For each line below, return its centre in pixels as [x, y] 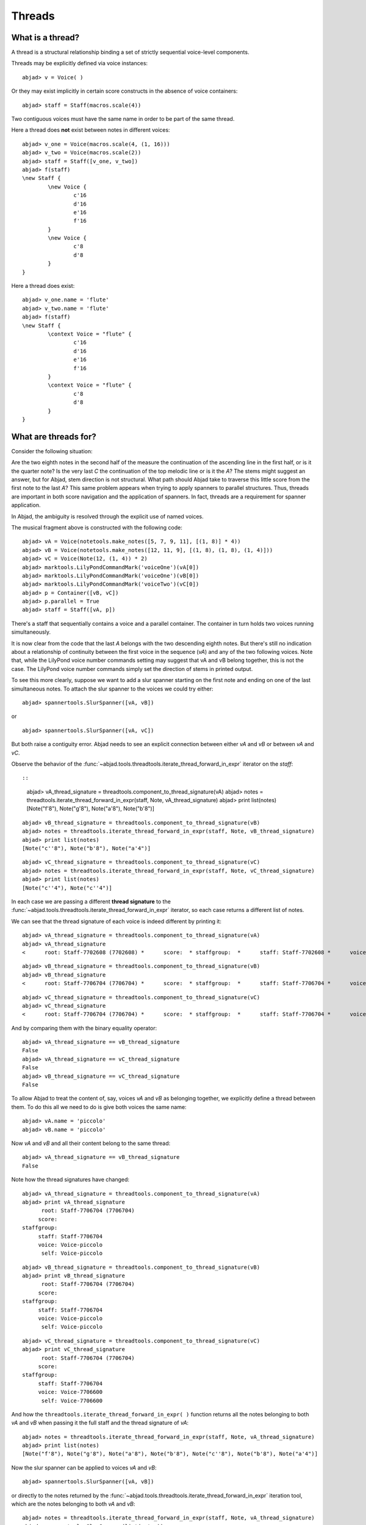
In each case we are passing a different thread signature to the [91, 902]
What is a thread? [45, 38]
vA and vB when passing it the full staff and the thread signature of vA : [100, 1423]
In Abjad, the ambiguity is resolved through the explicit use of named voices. [107, 516]
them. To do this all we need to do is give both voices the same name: [99, 1107]
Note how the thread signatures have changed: [70, 1180]
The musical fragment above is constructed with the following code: [97, 527]
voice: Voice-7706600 [70, 1392]
